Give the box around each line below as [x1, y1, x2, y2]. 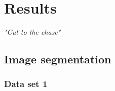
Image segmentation [4, 51, 111, 67]
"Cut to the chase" [4, 27, 61, 37]
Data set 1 [4, 77, 48, 90]
